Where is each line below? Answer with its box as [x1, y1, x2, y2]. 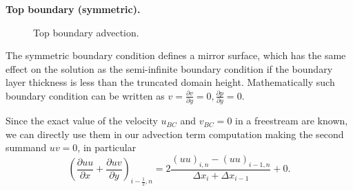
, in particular [77, 140, 137, 155]
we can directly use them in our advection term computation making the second [6, 126, 344, 141]
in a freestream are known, [235, 113, 348, 128]
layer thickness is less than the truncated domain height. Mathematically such [6, 75, 335, 89]
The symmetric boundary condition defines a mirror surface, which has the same [6, 48, 346, 63]
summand [6, 140, 47, 155]
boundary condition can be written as [6, 88, 165, 102]
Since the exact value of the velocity [6, 113, 158, 128]
